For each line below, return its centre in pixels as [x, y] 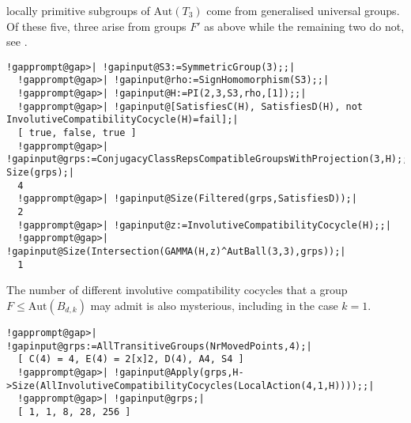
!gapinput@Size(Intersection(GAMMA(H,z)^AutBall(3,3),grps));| [176, 251]
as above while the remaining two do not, [304, 26]
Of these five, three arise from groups [96, 26]
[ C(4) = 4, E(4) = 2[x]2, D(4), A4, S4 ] [131, 359]
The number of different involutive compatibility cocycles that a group [177, 290]
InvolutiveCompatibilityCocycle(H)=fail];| [123, 120]
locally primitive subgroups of [78, 10]
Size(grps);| [40, 173]
